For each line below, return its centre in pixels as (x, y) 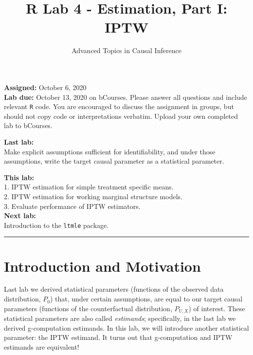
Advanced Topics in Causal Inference (126, 50)
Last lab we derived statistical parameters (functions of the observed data (114, 289)
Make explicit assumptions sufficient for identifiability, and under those (110, 151)
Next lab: (20, 215)
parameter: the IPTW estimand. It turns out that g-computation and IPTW (118, 337)
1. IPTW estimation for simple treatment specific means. (89, 187)
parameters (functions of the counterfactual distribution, (88, 308)
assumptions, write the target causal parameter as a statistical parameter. (114, 161)
